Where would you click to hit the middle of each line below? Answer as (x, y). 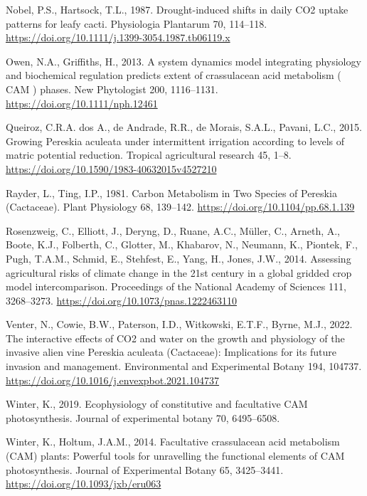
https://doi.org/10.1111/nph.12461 (82, 103)
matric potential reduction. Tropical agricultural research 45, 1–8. (149, 155)
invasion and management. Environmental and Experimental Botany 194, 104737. (184, 366)
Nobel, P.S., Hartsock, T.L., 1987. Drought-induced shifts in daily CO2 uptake (177, 9)
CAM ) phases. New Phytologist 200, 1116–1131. (112, 89)
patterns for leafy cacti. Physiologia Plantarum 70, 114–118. (137, 23)
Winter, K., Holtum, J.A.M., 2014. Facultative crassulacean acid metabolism (173, 442)
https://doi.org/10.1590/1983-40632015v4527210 (111, 168)
